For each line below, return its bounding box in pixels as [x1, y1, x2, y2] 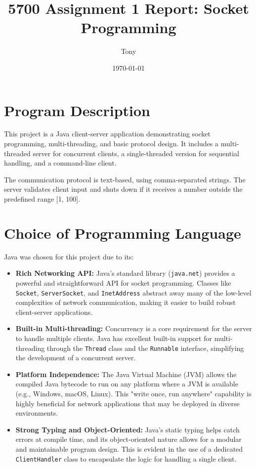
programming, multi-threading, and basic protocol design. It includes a [4, 138, 219, 149]
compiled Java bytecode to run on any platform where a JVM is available [15, 379, 238, 389]
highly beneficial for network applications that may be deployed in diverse [15, 398, 240, 408]
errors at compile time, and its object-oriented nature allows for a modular [15, 434, 242, 444]
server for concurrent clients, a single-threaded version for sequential [33, 148, 239, 158]
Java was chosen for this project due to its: [4, 251, 134, 261]
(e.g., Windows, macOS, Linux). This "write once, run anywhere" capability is [15, 388, 252, 399]
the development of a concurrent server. [15, 352, 136, 363]
